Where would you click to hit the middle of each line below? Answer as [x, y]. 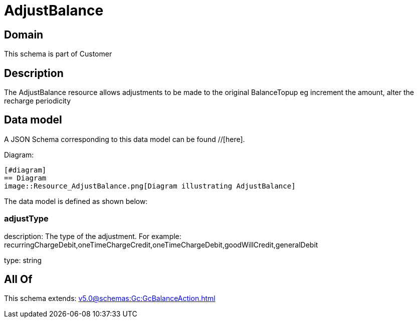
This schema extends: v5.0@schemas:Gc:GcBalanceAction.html [110, 298]
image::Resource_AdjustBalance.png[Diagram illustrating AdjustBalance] [150, 186]
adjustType [26, 219]
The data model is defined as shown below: [76, 201]
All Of [18, 279]
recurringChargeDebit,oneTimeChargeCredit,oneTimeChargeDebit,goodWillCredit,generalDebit [161, 244]
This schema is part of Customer [58, 54]
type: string [23, 260]
